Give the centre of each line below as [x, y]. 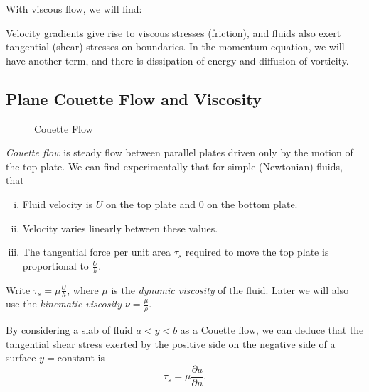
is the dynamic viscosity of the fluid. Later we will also [230, 289]
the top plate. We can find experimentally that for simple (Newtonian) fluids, [174, 166]
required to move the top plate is [257, 252]
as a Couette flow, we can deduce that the [272, 330]
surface [21, 358]
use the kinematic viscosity [64, 304]
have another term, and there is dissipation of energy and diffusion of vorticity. [177, 60]
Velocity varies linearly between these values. [120, 228]
